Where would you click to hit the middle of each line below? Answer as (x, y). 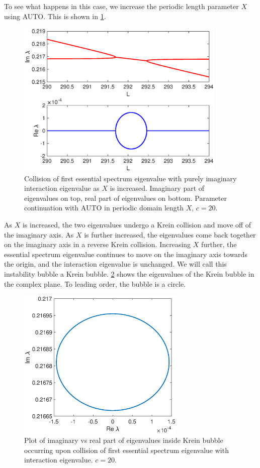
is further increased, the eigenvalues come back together (170, 234)
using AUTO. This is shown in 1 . (55, 16)
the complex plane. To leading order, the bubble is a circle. (95, 283)
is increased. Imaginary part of (157, 188)
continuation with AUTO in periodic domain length (104, 208)
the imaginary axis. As (39, 234)
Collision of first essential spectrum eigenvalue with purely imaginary (131, 178)
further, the (219, 244)
